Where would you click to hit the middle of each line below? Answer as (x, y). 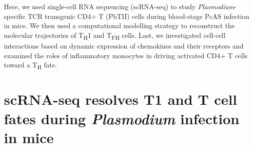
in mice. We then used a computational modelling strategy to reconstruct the (119, 25)
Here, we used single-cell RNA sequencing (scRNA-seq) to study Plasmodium (119, 6)
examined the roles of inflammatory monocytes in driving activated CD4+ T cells (126, 55)
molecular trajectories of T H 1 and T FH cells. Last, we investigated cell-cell (115, 35)
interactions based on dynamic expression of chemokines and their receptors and (124, 45)
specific (15, 16)
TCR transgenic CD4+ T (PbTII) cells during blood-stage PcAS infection (138, 16)
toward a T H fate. (30, 65)
